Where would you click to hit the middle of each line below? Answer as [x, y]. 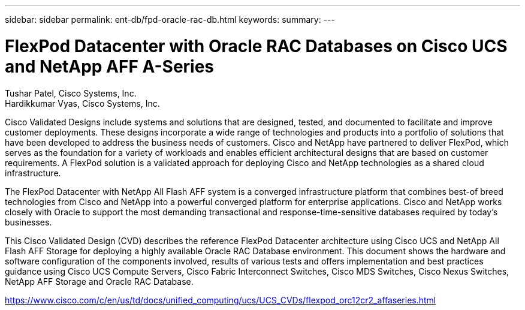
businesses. [28, 222]
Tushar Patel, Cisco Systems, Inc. [71, 93]
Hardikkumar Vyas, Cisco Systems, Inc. [82, 103]
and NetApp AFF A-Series [110, 66]
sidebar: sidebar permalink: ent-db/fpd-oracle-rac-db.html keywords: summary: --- [170, 19]
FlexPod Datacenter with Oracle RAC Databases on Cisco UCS [256, 46]
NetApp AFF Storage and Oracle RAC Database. [99, 281]
